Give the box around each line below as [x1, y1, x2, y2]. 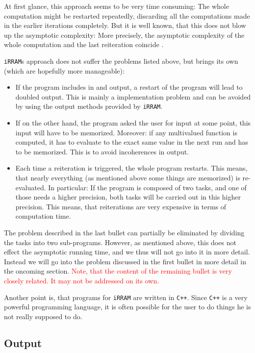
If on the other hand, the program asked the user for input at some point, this [15, 118, 251, 128]
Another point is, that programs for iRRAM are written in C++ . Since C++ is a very [4, 292, 248, 302]
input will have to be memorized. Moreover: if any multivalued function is [15, 127, 237, 137]
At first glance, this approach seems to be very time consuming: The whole [4, 1, 229, 11]
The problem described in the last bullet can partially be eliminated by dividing [4, 227, 245, 237]
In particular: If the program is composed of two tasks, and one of [48, 182, 247, 192]
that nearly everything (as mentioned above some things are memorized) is [15, 173, 240, 183]
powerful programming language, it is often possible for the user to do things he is [4, 302, 251, 312]
